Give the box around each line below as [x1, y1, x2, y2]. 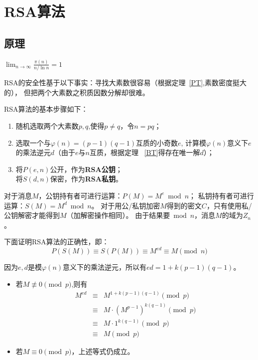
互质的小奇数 [135, 137, 178, 148]
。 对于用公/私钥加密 [91, 200, 160, 210]
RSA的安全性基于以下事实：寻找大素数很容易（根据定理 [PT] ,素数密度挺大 [4, 77, 247, 88]
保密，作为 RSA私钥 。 [50, 174, 123, 184]
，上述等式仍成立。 [71, 346, 134, 357]
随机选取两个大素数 [15, 120, 79, 131]
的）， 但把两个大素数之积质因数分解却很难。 [4, 87, 149, 97]
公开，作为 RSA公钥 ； [50, 164, 123, 174]
